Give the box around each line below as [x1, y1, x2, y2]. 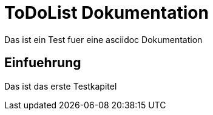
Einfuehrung [4, 55, 81, 71]
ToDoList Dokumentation [4, 2, 209, 23]
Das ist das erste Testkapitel [4, 80, 117, 91]
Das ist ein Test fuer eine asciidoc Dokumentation [4, 34, 203, 45]
